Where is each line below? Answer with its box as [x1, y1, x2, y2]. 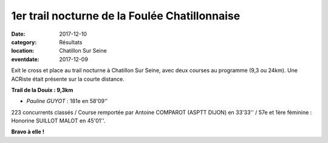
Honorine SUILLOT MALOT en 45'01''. [11, 117, 106, 124]
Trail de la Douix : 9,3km [11, 86, 73, 93]
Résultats [59, 38, 83, 45]
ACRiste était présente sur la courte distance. [11, 75, 125, 82]
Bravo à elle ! [11, 128, 45, 136]
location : [11, 47, 35, 55]
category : [11, 38, 37, 45]
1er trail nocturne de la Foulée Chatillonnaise [11, 9, 241, 22]
